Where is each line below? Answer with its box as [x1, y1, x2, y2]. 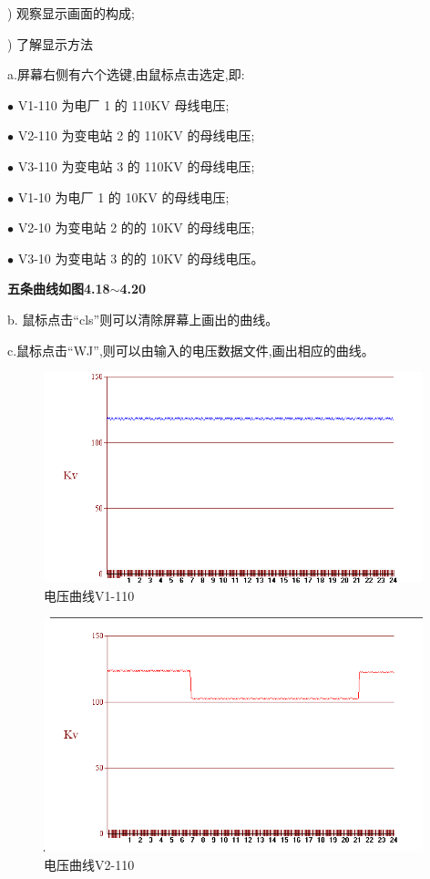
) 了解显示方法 [7, 34, 94, 53]
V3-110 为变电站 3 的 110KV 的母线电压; [17, 156, 255, 175]
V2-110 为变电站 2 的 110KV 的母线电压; [17, 126, 255, 145]
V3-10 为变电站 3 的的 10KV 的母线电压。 [17, 248, 264, 267]
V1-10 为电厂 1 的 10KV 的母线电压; [17, 187, 230, 206]
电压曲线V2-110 [44, 854, 135, 874]
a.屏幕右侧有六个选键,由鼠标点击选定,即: [7, 65, 245, 84]
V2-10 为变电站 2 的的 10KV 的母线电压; [17, 218, 255, 237]
